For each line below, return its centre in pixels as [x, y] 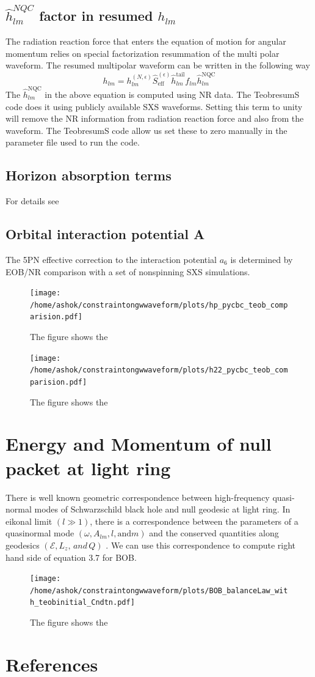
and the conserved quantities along [214, 533]
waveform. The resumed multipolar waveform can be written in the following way [158, 65]
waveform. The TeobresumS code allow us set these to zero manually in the [147, 130]
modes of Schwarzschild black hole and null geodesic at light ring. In [162, 509]
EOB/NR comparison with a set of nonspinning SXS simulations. [128, 271]
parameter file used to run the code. [73, 142]
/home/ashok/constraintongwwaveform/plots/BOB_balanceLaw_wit [159, 590]
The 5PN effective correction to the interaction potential [111, 259]
